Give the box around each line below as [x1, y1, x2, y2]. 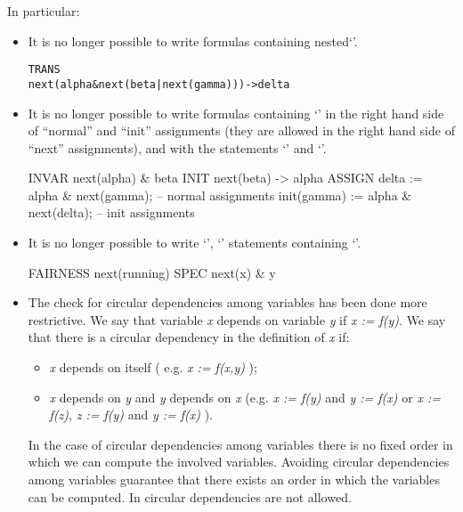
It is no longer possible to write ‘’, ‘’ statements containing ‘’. [28, 233, 361, 252]
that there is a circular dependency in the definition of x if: [28, 328, 350, 346]
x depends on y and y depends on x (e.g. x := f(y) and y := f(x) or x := [49, 387, 441, 406]
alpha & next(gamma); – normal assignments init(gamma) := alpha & [28, 185, 412, 204]
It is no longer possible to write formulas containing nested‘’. [28, 31, 358, 50]
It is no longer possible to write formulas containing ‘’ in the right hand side [28, 103, 444, 122]
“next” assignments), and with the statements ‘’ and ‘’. [28, 138, 327, 157]
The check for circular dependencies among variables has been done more [28, 293, 427, 312]
